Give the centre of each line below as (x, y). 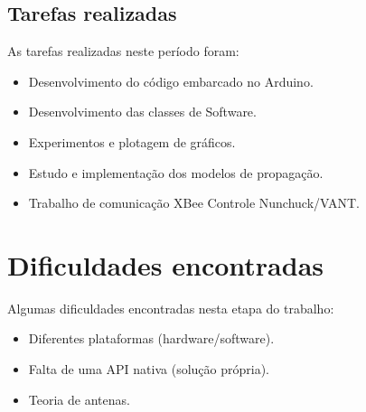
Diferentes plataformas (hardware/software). (151, 338)
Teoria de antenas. (79, 399)
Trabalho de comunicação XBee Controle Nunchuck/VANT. (194, 203)
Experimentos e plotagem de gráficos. (132, 141)
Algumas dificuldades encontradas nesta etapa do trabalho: (171, 308)
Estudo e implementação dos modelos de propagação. (176, 172)
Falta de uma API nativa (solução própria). (149, 369)
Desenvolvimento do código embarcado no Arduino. (171, 81)
